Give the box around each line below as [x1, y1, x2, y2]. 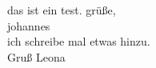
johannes [7, 17, 50, 34]
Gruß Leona [7, 48, 66, 65]
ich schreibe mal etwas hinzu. [7, 33, 150, 50]
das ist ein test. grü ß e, [7, 2, 116, 18]
